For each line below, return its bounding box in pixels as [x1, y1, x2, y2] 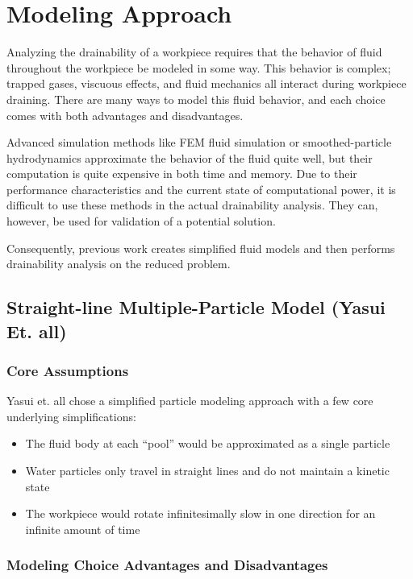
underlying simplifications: [6, 407, 136, 424]
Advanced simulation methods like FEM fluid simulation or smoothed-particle [6, 134, 392, 151]
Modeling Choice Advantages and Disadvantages [6, 555, 328, 575]
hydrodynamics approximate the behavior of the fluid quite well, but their [6, 149, 373, 166]
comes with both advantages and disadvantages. [6, 106, 244, 123]
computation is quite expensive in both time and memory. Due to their [6, 165, 357, 182]
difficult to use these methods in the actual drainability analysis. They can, [6, 196, 378, 213]
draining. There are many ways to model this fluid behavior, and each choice [6, 90, 386, 107]
